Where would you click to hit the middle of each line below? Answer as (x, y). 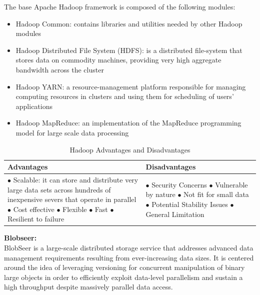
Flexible (75, 209)
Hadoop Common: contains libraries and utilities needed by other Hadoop (129, 23)
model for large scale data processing (72, 132)
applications (34, 106)
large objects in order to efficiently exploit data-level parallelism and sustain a (123, 277)
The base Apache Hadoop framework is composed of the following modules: (120, 6)
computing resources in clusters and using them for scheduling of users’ (125, 96)
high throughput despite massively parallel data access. (88, 287)
